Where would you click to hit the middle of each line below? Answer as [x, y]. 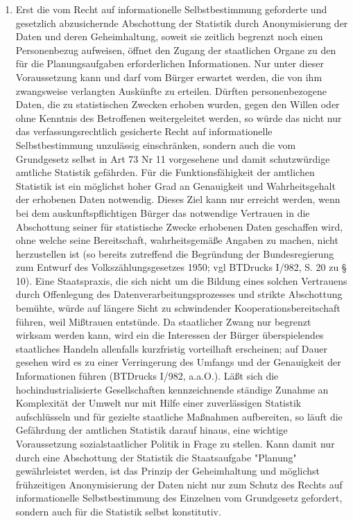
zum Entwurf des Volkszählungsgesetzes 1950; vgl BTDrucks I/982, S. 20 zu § [181, 267]
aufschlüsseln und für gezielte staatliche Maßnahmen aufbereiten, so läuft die [179, 416]
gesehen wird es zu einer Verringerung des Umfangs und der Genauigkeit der [178, 362]
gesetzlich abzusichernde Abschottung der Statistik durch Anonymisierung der [182, 23]
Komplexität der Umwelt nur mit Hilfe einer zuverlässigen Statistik [158, 403]
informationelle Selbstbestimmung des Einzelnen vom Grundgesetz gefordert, [179, 498]
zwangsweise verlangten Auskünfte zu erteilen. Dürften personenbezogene [171, 90]
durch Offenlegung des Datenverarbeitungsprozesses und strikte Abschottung [179, 294]
